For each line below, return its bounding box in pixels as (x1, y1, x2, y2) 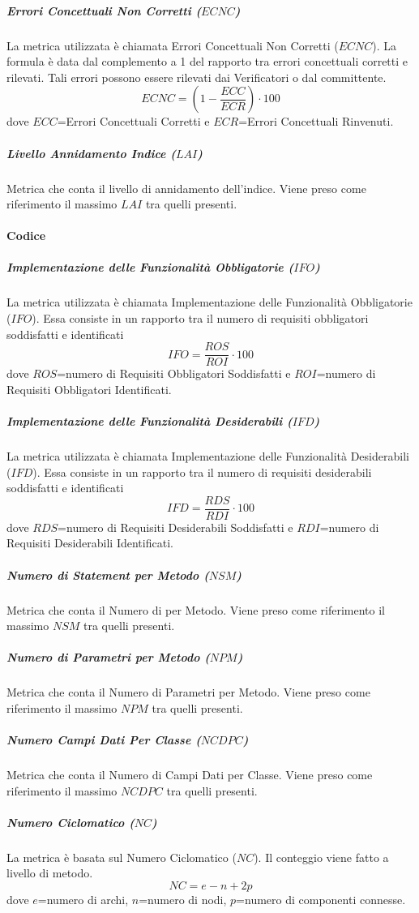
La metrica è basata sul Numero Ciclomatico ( (6, 848, 237, 865)
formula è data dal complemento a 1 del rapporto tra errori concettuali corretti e (6, 53, 408, 70)
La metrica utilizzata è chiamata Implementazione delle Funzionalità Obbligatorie (6, 294, 413, 311)
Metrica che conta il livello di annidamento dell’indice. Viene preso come (6, 179, 366, 196)
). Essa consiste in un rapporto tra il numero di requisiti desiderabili (32, 463, 372, 480)
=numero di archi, (37, 891, 129, 908)
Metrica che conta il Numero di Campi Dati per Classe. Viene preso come (6, 766, 373, 783)
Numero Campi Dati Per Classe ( (6, 731, 201, 748)
